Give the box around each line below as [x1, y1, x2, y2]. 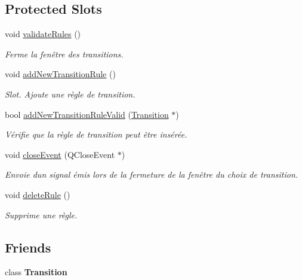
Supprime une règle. [5, 208, 78, 221]
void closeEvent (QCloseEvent [5, 148, 115, 160]
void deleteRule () [5, 188, 70, 200]
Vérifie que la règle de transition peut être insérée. [5, 128, 187, 141]
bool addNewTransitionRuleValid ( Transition [5, 108, 169, 120]
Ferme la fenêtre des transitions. [5, 47, 124, 60]
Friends [5, 238, 51, 256]
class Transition [5, 266, 67, 278]
